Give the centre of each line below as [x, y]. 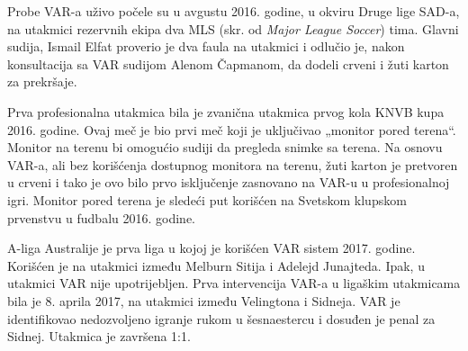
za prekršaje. [42, 81]
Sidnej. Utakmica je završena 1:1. [99, 336]
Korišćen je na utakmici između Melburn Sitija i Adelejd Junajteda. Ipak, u [216, 265]
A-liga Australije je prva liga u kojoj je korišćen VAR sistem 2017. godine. [211, 248]
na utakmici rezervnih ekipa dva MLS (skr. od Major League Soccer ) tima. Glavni [233, 28]
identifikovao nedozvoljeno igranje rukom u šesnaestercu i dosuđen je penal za [221, 318]
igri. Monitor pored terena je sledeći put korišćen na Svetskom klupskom [207, 199]
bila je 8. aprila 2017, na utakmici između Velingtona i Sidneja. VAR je [204, 300]
